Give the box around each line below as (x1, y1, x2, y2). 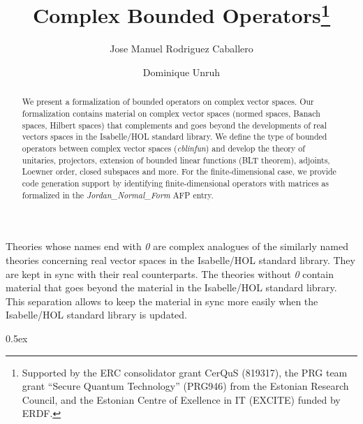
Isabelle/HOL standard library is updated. (6, 307, 187, 322)
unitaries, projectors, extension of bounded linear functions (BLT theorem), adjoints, (22, 154, 330, 166)
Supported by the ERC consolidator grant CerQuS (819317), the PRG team (22, 365, 348, 379)
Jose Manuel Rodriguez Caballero (110, 41, 253, 56)
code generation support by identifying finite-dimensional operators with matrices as (22, 177, 329, 189)
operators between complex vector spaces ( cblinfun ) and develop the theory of (22, 142, 305, 154)
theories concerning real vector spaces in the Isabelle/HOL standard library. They (6, 252, 355, 267)
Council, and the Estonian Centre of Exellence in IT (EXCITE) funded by (22, 392, 341, 407)
